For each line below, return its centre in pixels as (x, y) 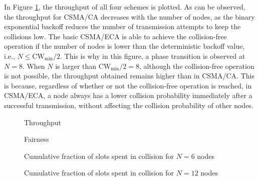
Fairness (37, 139)
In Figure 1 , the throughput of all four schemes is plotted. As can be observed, (125, 7)
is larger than (76, 66)
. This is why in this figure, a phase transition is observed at (153, 56)
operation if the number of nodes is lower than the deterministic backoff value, (124, 46)
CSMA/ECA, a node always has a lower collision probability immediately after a (128, 95)
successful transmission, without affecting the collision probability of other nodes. (129, 105)
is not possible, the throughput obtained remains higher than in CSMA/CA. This (129, 76)
